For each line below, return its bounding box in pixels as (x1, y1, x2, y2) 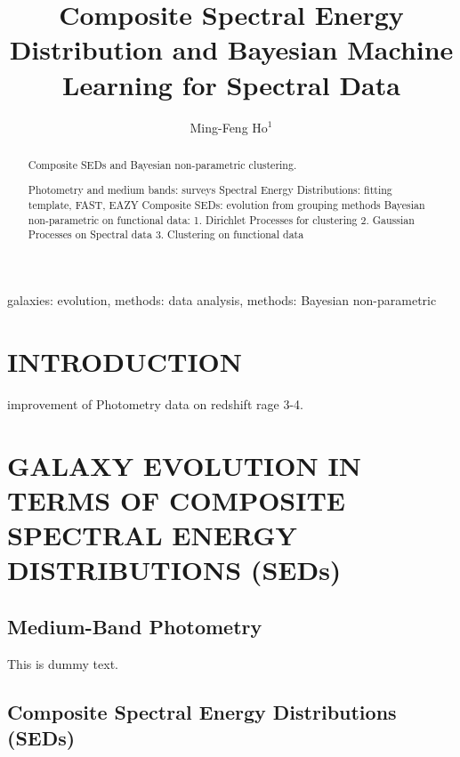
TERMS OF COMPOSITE (7, 481, 346, 518)
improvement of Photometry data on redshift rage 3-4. (7, 394, 303, 413)
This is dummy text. (7, 654, 118, 672)
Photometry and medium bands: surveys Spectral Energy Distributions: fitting (28, 182, 392, 197)
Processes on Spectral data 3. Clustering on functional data (28, 227, 304, 242)
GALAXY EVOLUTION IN (7, 447, 361, 483)
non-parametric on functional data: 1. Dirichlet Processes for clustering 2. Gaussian (28, 212, 415, 227)
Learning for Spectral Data (62, 66, 400, 102)
